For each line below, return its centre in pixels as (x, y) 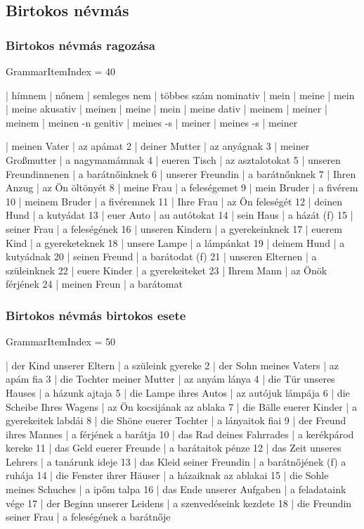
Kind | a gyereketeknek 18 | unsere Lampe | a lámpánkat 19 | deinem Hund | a (175, 242)
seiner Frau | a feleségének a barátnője (88, 517)
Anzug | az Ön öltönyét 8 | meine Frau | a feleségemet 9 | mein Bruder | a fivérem (182, 187)
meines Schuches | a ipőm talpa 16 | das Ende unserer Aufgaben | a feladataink (176, 489)
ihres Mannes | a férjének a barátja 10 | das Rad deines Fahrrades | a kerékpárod (180, 434)
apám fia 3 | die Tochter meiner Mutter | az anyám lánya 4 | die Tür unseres (170, 379)
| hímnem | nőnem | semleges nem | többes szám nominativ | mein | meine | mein (180, 95)
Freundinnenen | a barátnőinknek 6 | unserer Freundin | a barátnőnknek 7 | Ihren (181, 173)
